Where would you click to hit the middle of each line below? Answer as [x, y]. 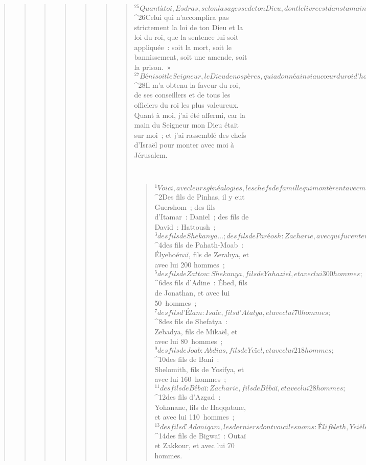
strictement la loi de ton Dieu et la [189, 27]
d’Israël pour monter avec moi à [184, 145]
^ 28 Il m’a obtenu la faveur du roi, [187, 84]
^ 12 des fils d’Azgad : [188, 396]
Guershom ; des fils [185, 206]
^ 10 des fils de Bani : [187, 359]
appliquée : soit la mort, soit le [183, 47]
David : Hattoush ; [185, 226]
